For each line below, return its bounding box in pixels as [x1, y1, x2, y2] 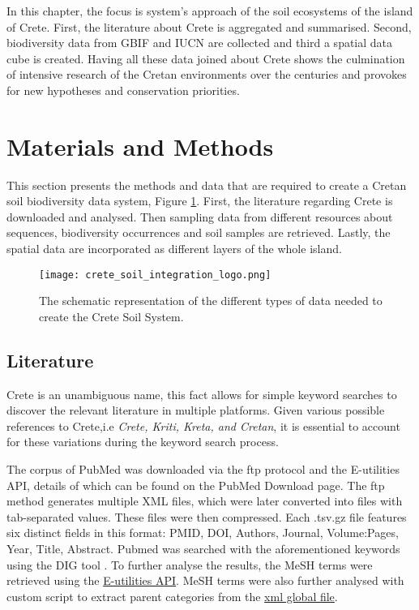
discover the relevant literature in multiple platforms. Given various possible [6, 402, 385, 419]
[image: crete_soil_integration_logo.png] [39, 268, 271, 281]
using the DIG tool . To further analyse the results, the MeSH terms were [6, 556, 373, 573]
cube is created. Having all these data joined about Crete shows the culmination [6, 49, 405, 67]
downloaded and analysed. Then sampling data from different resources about [6, 208, 393, 225]
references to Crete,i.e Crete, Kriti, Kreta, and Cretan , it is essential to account [6, 417, 400, 434]
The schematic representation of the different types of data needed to [39, 292, 383, 309]
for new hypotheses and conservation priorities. [6, 81, 240, 98]
